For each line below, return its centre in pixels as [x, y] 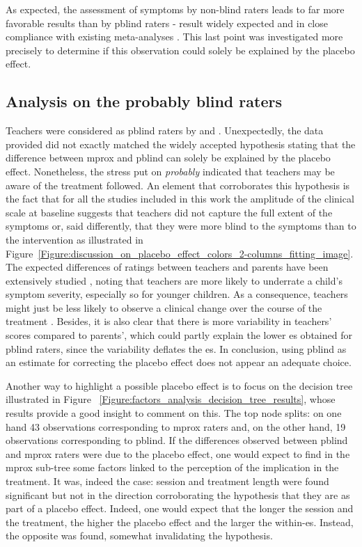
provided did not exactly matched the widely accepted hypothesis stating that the [181, 144]
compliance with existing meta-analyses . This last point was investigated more [174, 37]
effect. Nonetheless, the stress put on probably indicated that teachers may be [170, 171]
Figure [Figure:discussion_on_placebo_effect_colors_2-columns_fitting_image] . [180, 253]
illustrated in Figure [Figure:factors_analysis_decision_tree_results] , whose [171, 399]
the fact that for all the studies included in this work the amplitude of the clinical [180, 199]
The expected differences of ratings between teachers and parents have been [167, 267]
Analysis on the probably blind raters [144, 101]
